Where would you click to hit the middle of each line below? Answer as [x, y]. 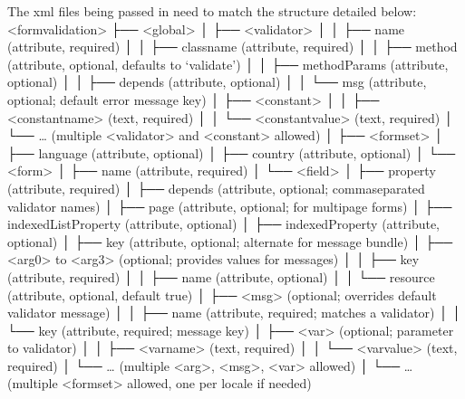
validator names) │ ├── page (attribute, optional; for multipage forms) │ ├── [230, 206]
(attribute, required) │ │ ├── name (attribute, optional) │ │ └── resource [221, 276]
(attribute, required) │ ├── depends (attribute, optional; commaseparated [216, 188]
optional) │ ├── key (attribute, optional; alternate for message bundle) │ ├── [230, 241]
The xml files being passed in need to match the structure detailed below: [212, 11]
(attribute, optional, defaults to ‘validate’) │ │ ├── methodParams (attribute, [228, 64]
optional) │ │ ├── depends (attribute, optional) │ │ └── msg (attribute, [217, 82]
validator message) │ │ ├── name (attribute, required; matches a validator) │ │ [234, 313]
